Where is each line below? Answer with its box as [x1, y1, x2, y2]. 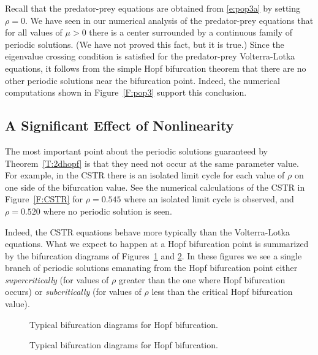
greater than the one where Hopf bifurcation [118, 273, 286, 286]
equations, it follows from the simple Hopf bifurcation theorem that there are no [5, 61, 306, 74]
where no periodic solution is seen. [43, 204, 172, 217]
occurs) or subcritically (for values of [5, 285, 142, 298]
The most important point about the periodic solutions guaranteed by [5, 144, 268, 157]
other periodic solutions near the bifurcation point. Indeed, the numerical [5, 74, 280, 86]
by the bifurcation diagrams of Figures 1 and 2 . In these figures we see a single [5, 249, 302, 262]
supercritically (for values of [5, 273, 109, 286]
